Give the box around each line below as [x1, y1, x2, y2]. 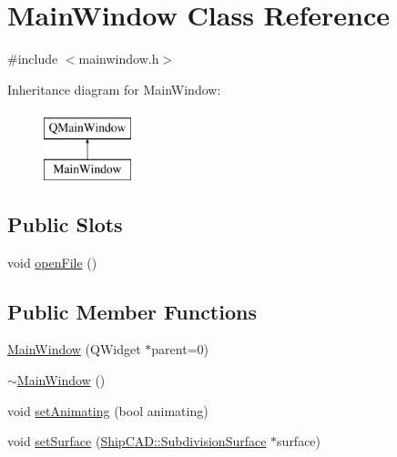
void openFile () [7, 252, 97, 271]
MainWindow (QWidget [7, 340, 141, 359]
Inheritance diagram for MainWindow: [7, 79, 221, 98]
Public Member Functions [7, 297, 257, 325]
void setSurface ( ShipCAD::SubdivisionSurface [7, 432, 267, 451]
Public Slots [7, 209, 123, 238]
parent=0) [151, 340, 209, 359]
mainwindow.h [78, 49, 159, 68]
